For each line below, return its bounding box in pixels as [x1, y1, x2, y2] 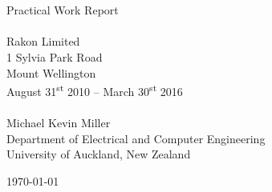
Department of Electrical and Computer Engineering [6, 130, 266, 146]
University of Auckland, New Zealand [6, 146, 191, 162]
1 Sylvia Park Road [6, 48, 103, 65]
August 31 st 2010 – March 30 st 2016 [6, 81, 183, 99]
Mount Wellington [6, 64, 96, 81]
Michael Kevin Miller [6, 114, 111, 130]
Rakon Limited [6, 33, 80, 50]
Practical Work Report [6, 2, 119, 18]
